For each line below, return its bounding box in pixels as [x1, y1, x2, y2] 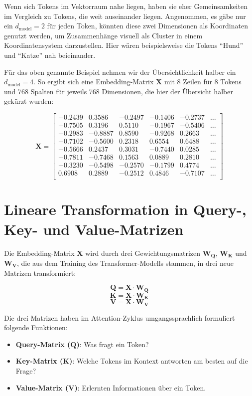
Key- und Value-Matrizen [4, 218, 184, 239]
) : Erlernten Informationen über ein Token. [74, 382, 206, 393]
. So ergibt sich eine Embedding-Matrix [33, 76, 154, 87]
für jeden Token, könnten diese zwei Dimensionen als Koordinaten [47, 20, 248, 31]
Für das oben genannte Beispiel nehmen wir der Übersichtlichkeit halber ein [4, 66, 236, 77]
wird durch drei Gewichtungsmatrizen [85, 247, 201, 258]
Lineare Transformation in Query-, [4, 199, 247, 219]
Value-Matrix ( [15, 382, 69, 393]
